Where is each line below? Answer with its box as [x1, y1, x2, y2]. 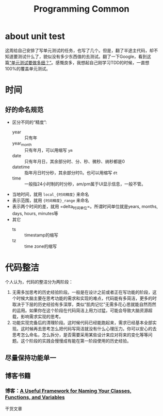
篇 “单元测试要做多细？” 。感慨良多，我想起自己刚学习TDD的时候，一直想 [5, 59, 149, 65]
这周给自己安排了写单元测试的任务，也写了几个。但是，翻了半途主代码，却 [5, 47, 154, 53]
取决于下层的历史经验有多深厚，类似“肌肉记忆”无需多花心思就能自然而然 [12, 302, 157, 307]
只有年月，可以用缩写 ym [24, 147, 73, 153]
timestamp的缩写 [24, 232, 58, 238]
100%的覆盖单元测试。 [5, 66, 51, 72]
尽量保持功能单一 [5, 354, 56, 362]
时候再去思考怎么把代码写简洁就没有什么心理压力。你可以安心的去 [25, 326, 157, 332]
